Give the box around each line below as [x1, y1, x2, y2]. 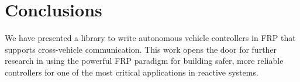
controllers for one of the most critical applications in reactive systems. [5, 66, 258, 78]
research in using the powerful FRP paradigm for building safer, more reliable [5, 54, 284, 67]
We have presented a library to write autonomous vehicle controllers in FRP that [5, 32, 296, 44]
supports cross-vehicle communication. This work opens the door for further [5, 43, 277, 55]
